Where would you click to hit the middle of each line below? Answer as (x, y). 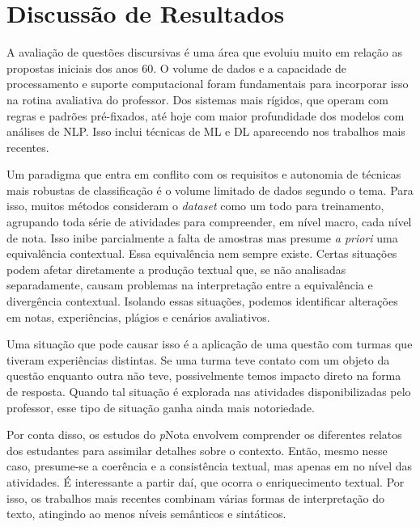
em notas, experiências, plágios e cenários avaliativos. (138, 316)
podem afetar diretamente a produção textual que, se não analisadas (176, 269)
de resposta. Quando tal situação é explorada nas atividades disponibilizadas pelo (209, 391)
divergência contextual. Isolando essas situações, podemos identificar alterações (202, 301)
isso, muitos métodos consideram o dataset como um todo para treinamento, (195, 206)
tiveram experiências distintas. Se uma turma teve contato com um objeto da (198, 359)
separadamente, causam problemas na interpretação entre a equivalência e (190, 285)
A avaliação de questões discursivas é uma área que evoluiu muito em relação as (204, 52)
